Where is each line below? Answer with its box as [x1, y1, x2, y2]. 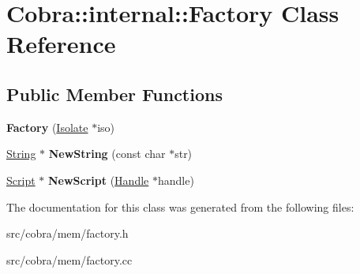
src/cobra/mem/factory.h [6, 225, 129, 242]
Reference [6, 28, 116, 60]
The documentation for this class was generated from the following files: [6, 198, 354, 215]
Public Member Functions [6, 81, 223, 106]
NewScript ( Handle [47, 171, 149, 188]
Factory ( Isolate [6, 118, 88, 135]
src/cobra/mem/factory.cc [6, 251, 133, 268]
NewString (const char [48, 145, 166, 162]
